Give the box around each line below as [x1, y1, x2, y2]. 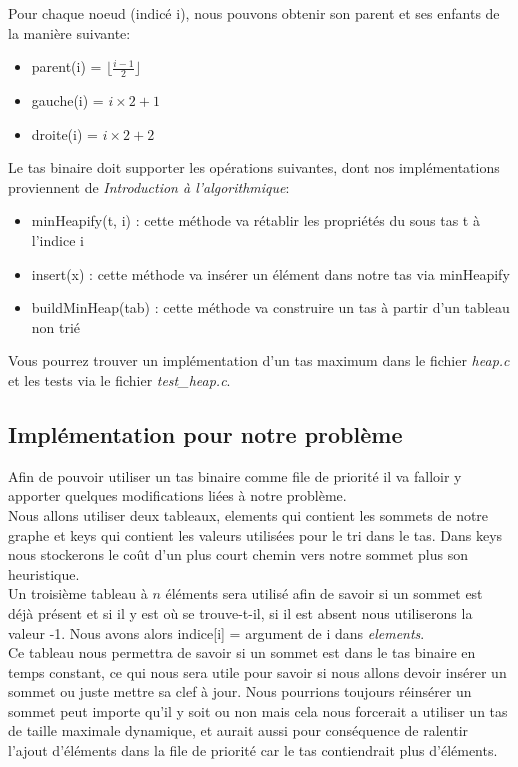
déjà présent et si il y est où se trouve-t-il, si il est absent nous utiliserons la [8, 602, 473, 623]
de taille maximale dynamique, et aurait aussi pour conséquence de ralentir [8, 720, 469, 741]
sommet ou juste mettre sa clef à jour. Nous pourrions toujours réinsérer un [8, 681, 472, 702]
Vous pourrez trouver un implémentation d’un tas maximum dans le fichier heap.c [8, 350, 510, 371]
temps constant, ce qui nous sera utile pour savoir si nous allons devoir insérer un [8, 661, 507, 682]
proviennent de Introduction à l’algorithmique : [8, 176, 290, 197]
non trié [31, 316, 81, 337]
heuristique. [8, 563, 80, 584]
